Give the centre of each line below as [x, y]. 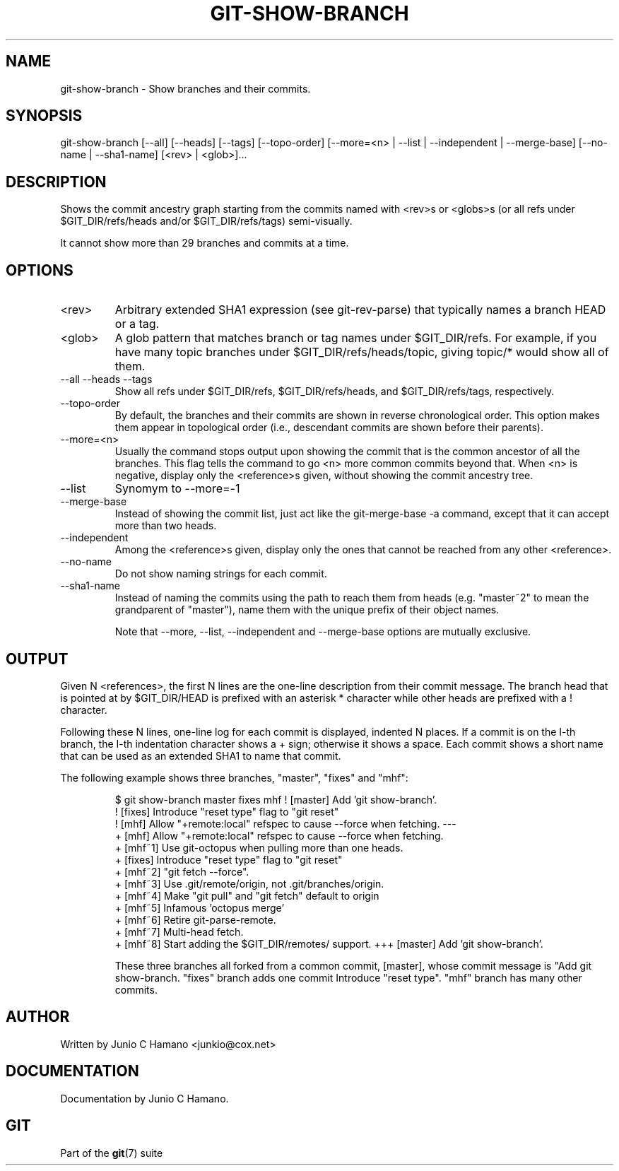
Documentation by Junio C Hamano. [145, 1098]
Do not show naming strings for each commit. [221, 574]
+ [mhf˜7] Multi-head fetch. [179, 931]
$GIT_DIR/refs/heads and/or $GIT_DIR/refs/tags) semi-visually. [206, 221]
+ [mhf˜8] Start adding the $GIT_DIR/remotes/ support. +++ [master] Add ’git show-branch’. [329, 943]
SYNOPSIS [44, 116]
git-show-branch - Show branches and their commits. [185, 88]
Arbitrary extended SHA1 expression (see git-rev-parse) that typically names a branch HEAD [360, 310]
